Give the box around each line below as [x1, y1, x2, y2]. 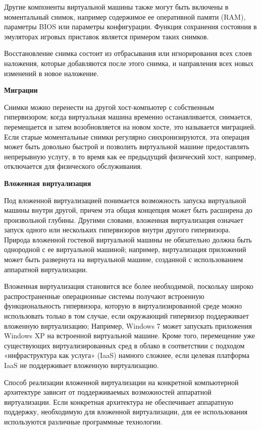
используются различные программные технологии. [4, 416, 163, 426]
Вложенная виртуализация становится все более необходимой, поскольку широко [4, 281, 253, 291]
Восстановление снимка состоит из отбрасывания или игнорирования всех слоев [4, 48, 252, 58]
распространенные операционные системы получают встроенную [4, 290, 204, 301]
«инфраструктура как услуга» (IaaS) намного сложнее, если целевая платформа [4, 350, 250, 360]
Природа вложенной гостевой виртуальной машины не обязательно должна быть [4, 234, 252, 244]
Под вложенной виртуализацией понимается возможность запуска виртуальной [4, 195, 246, 205]
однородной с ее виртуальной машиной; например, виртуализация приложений [4, 244, 246, 255]
